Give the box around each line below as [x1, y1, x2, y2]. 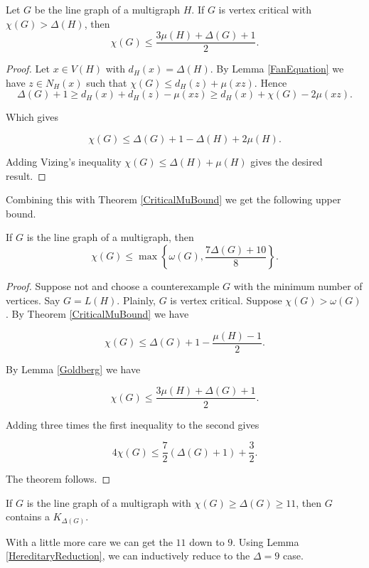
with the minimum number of [233, 279, 363, 293]
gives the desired [250, 154, 323, 169]
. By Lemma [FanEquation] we [210, 61, 344, 76]
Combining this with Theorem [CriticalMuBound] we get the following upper [6, 192, 341, 207]
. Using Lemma [232, 534, 299, 549]
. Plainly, [117, 292, 156, 307]
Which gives [6, 109, 58, 124]
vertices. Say [6, 292, 60, 307]
